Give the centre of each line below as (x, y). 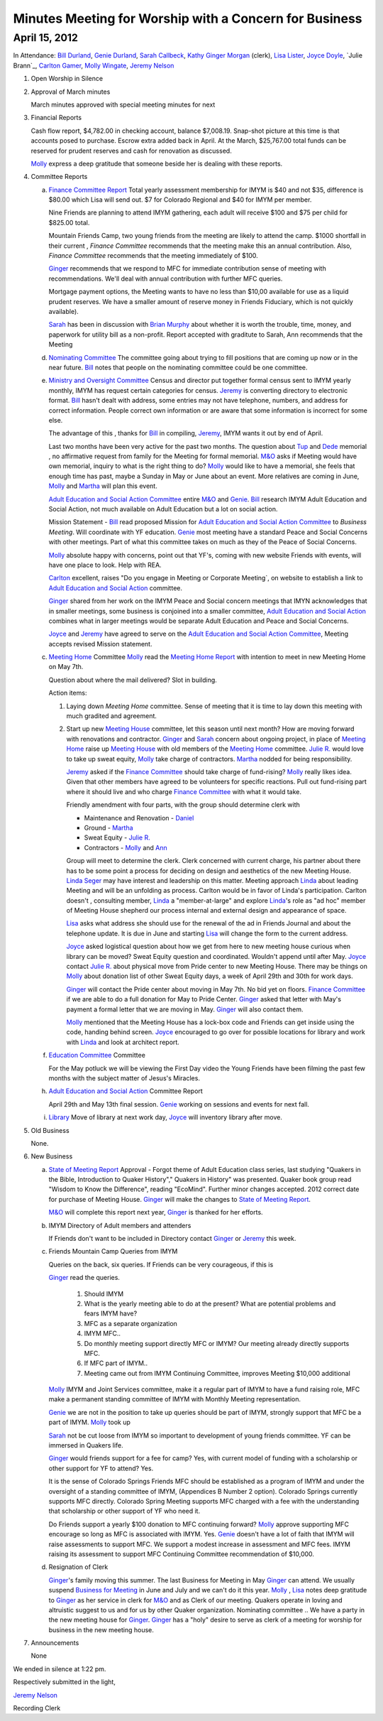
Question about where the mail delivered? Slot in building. (133, 680)
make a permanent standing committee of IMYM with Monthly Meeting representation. (175, 1399)
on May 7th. (66, 667)
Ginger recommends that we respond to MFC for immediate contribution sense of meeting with (187, 268)
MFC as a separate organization (131, 1323)
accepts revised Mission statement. (100, 644)
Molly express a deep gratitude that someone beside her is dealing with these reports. (157, 163)
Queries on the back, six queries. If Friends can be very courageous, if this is (161, 1264)
